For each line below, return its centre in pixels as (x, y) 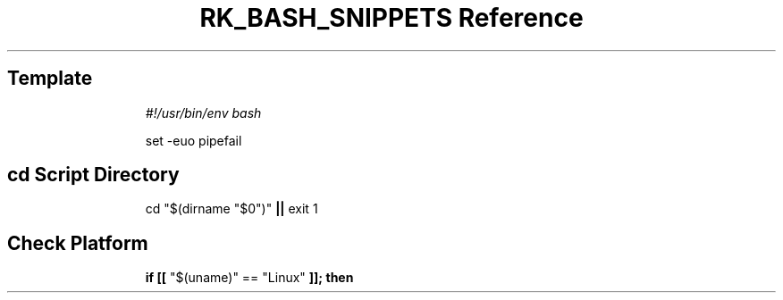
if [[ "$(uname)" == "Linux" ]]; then (249, 278)
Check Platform (78, 243)
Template (50, 79)
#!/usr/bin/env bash (203, 112)
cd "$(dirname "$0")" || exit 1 (232, 209)
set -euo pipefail (194, 140)
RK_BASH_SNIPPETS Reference (391, 18)
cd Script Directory (93, 175)
